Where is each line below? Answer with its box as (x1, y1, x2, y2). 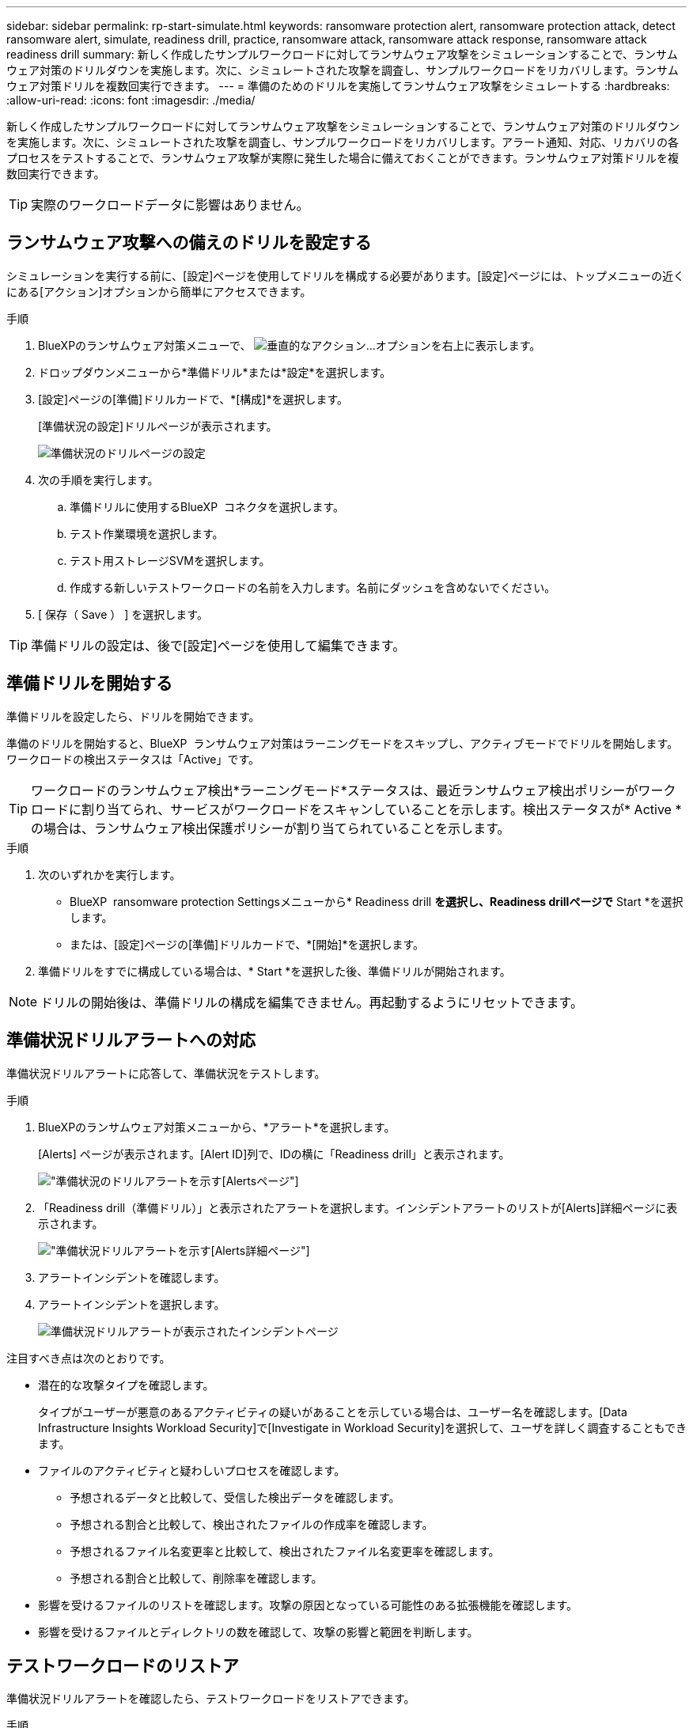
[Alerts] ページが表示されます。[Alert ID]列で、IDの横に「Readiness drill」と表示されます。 (38, 1146, 510, 1161)
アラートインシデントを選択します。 (38, 1297, 225, 1311)
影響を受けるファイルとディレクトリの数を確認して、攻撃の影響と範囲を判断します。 (38, 1624, 479, 1639)
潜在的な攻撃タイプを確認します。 (38, 1377, 214, 1392)
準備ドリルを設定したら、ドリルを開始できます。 (6, 709, 260, 723)
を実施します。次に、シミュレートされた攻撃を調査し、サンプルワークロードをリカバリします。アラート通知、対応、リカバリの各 (6, 135, 680, 149)
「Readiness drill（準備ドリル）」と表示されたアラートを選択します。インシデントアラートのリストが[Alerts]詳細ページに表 (38, 1200, 678, 1215)
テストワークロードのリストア (6, 1655, 239, 1676)
